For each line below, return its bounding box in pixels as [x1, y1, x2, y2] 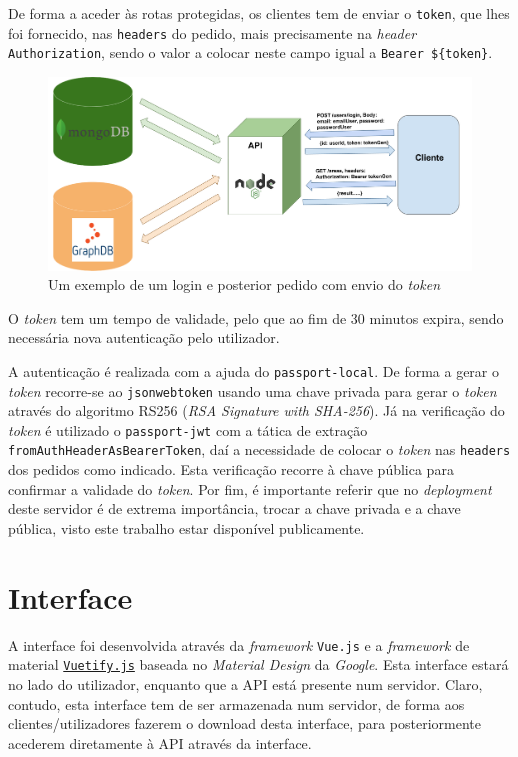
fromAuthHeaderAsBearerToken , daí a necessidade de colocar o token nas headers [8, 439, 511, 460]
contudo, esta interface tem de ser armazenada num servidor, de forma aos [8, 693, 465, 714]
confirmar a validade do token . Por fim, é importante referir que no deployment [8, 478, 492, 499]
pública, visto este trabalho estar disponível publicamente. [8, 517, 365, 538]
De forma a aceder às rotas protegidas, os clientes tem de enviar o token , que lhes [8, 3, 510, 23]
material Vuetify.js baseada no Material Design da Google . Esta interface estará [8, 654, 509, 675]
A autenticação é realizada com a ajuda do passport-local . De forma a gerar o [8, 360, 499, 381]
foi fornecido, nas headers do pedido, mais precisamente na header [8, 22, 417, 43]
